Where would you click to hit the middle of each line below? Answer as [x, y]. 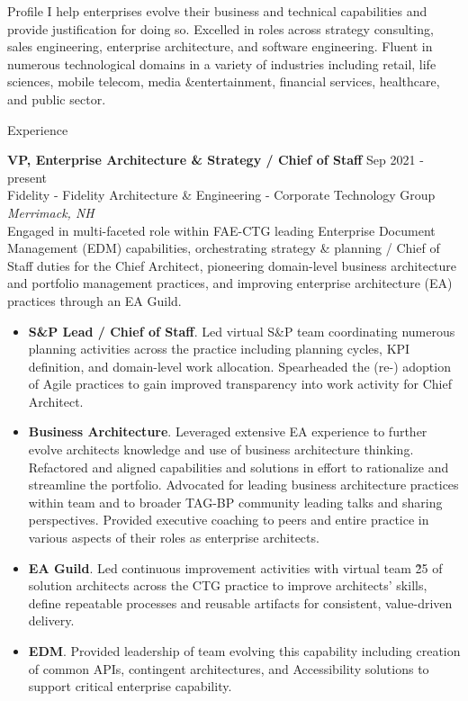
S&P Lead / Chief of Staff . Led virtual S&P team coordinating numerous [242, 331]
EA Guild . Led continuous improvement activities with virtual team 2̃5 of [235, 567]
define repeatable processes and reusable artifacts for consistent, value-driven [240, 602]
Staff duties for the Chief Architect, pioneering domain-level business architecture [232, 265]
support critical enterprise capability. [130, 686]
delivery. [51, 620]
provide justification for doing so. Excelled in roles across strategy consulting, [220, 28]
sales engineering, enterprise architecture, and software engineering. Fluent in [220, 46]
